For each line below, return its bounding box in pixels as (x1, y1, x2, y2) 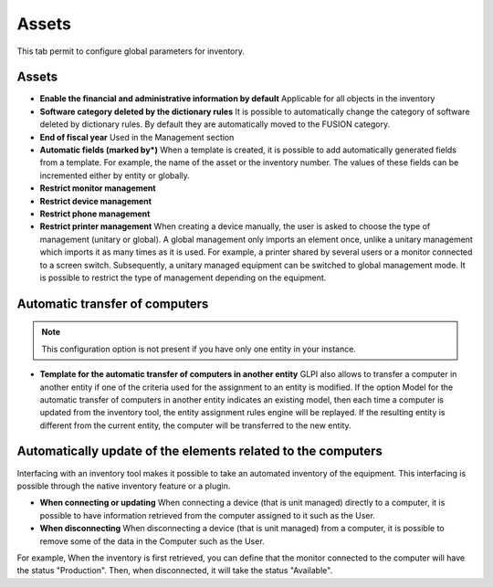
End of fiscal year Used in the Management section (39, 131, 235, 142)
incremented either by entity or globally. (39, 170, 191, 181)
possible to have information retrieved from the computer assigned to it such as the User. (39, 509, 376, 520)
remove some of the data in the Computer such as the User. (39, 535, 265, 547)
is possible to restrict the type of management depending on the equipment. (39, 272, 327, 283)
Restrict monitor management (39, 183, 156, 194)
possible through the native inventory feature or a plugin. (16, 480, 231, 491)
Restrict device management (39, 195, 152, 206)
